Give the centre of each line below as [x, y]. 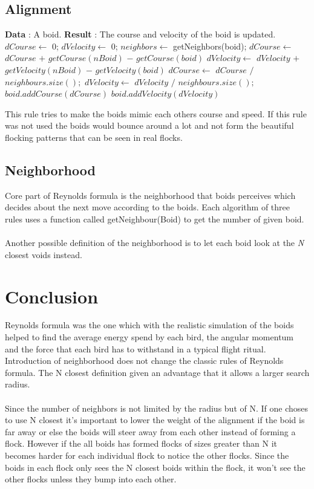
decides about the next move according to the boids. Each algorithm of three [148, 207]
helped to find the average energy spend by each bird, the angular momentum [149, 337]
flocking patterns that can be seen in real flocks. [94, 137]
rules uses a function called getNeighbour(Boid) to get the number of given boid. [155, 219]
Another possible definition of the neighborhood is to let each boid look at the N [155, 243]
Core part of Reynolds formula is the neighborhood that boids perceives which [150, 195]
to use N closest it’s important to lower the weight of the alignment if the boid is [155, 420]
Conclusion [52, 296]
